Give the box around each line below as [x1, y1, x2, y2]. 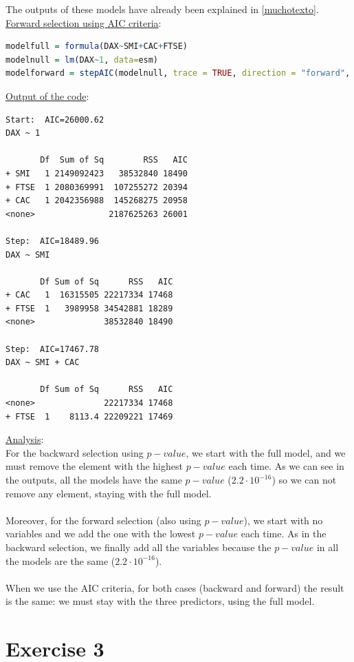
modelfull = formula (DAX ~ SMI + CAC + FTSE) [5, 41, 188, 52]
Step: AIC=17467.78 [5, 344, 100, 354]
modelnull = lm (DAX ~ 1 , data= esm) [5, 54, 159, 65]
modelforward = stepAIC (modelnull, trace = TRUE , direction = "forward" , [5, 68, 351, 79]
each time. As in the [241, 526, 327, 541]
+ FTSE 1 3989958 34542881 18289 [5, 303, 173, 313]
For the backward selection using [5, 445, 144, 459]
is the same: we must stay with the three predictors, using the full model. [5, 594, 315, 608]
